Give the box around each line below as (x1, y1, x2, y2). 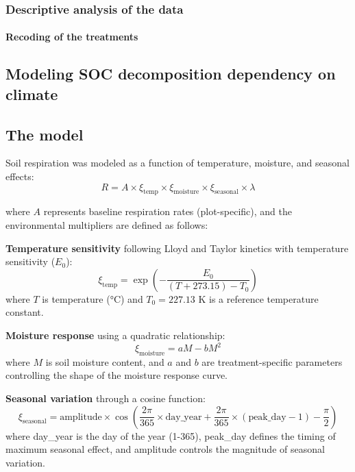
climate (5, 83, 58, 104)
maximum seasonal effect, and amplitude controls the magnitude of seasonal (5, 442, 325, 456)
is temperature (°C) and (42, 291, 143, 306)
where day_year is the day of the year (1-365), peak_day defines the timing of (5, 428, 336, 443)
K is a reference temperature (198, 291, 319, 306)
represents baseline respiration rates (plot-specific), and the (43, 204, 292, 219)
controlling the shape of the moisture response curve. (5, 368, 228, 382)
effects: (5, 169, 34, 183)
